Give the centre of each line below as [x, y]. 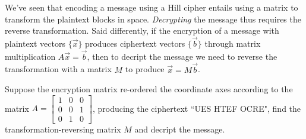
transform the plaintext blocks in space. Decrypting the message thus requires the [153, 19]
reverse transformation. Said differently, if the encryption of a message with [142, 30]
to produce [145, 69]
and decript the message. [180, 129]
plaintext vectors [35, 43]
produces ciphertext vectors [135, 43]
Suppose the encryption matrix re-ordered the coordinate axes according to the [149, 89]
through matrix [233, 43]
